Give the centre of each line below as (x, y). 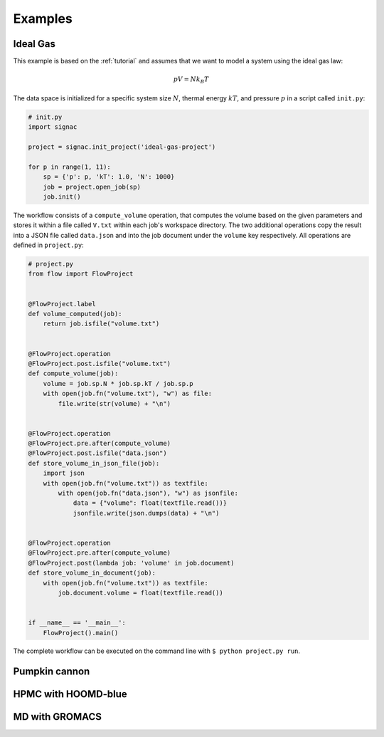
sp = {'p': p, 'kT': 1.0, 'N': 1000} (109, 177)
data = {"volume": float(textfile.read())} (150, 503)
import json (64, 473)
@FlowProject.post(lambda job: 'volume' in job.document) (131, 563)
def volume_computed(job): (75, 314)
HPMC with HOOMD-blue (70, 694)
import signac (53, 127)
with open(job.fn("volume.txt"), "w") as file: (128, 394)
